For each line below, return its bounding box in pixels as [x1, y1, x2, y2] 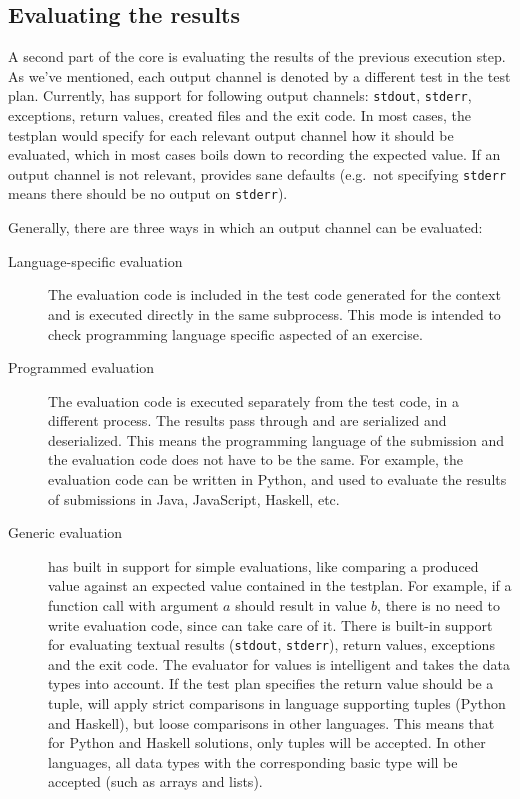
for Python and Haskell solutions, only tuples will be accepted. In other [48, 732, 486, 753]
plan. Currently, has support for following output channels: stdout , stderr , [8, 85, 472, 106]
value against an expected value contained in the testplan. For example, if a [48, 575, 512, 596]
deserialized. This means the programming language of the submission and [48, 429, 504, 450]
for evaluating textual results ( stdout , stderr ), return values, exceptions [48, 634, 495, 655]
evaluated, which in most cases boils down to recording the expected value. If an [8, 144, 501, 165]
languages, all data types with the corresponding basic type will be [48, 751, 458, 772]
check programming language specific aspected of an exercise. [48, 323, 423, 344]
